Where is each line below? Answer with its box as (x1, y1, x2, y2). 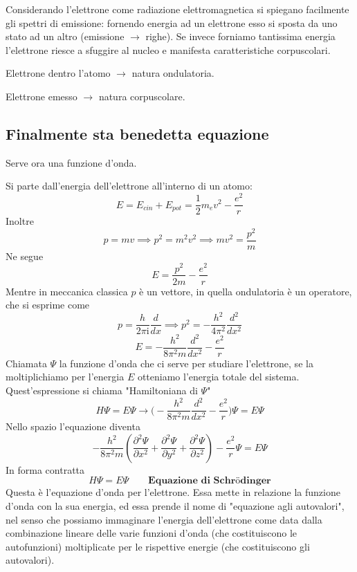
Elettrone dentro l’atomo (6, 66, 111, 80)
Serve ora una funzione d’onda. (6, 155, 137, 169)
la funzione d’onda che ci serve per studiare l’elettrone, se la (59, 356, 313, 370)
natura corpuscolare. (98, 89, 185, 103)
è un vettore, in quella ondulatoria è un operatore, (139, 284, 352, 298)
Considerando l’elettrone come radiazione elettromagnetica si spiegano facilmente (6, 2, 349, 16)
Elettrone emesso (6, 89, 77, 103)
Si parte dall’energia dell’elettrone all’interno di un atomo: (6, 178, 253, 193)
